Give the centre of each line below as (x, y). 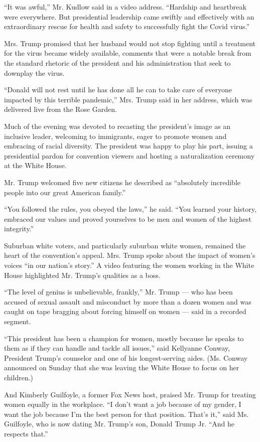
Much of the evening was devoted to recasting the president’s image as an (117, 126)
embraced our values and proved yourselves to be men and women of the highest (128, 218)
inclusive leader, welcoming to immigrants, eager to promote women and (115, 136)
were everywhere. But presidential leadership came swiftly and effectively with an (129, 16)
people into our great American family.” (65, 192)
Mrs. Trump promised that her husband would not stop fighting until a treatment (130, 43)
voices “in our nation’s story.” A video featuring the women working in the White (129, 265)
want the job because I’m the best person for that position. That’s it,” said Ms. (126, 414)
